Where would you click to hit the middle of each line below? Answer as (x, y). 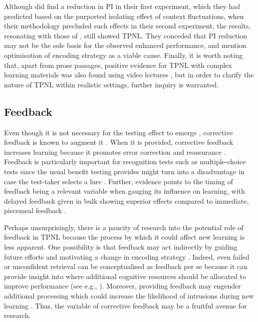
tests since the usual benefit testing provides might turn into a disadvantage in (124, 171)
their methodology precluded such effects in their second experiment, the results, (128, 26)
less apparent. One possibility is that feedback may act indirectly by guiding (121, 247)
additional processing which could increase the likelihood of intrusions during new (129, 296)
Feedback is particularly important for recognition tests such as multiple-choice (125, 161)
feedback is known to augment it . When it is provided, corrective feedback (119, 142)
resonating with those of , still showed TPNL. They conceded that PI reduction (126, 35)
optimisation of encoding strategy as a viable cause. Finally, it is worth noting (124, 55)
